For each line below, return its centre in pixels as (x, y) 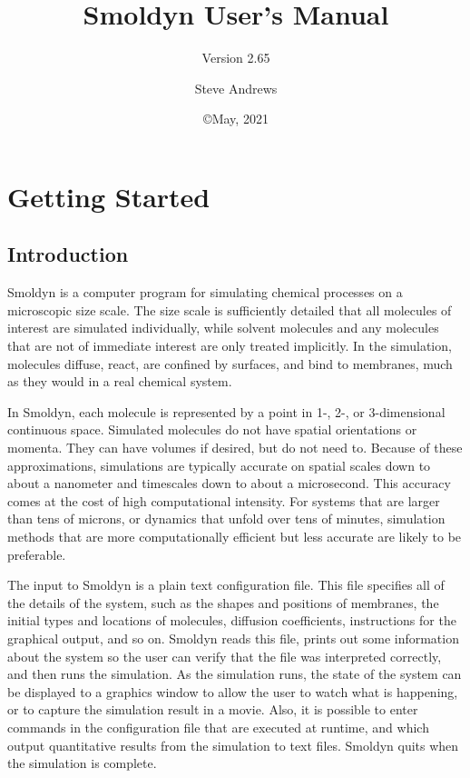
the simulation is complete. (82, 763)
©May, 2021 (236, 119)
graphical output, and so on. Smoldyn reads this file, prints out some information (233, 638)
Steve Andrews (236, 88)
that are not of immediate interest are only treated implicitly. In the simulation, (230, 346)
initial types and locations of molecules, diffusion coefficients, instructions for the (232, 620)
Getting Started (109, 196)
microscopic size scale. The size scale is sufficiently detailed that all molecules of (230, 309)
